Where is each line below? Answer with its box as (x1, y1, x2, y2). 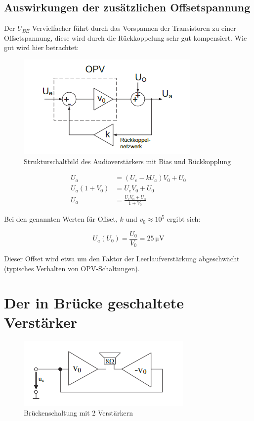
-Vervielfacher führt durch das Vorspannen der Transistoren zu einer (30, 23, 236, 33)
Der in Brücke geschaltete (4, 292, 184, 312)
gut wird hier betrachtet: (4, 42, 79, 53)
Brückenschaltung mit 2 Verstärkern (24, 408, 133, 418)
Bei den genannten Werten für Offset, (4, 214, 118, 224)
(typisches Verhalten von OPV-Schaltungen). (4, 263, 140, 273)
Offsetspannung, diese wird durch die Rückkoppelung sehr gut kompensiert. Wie (4, 32, 247, 43)
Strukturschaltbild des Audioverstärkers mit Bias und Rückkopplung (24, 156, 231, 166)
